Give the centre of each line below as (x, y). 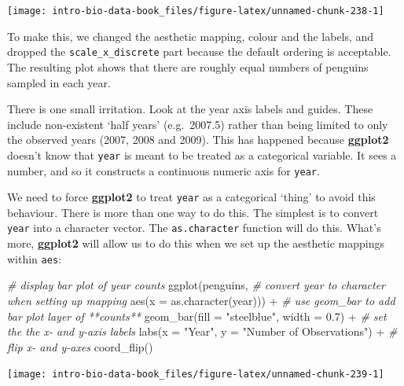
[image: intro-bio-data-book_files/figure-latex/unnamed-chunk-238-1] (196, 11)
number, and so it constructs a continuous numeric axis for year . (163, 170)
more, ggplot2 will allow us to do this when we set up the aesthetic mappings (196, 243)
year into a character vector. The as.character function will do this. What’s (194, 228)
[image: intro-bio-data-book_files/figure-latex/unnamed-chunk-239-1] (196, 375)
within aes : (34, 258)
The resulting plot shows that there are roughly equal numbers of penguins (188, 66)
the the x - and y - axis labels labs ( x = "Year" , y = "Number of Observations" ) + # (202, 331)
